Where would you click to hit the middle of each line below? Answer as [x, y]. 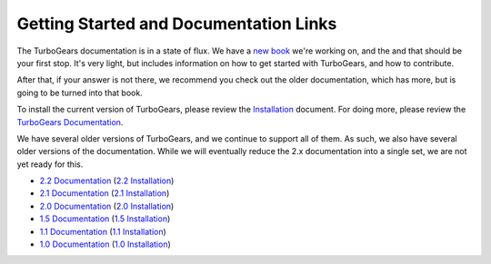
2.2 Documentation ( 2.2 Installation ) [107, 181]
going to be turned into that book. [80, 93]
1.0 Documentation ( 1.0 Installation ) [105, 244]
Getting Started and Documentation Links [177, 24]
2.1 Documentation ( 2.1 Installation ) [105, 193]
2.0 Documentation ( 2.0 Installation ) [107, 206]
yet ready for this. [50, 164]
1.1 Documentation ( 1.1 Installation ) [103, 231]
